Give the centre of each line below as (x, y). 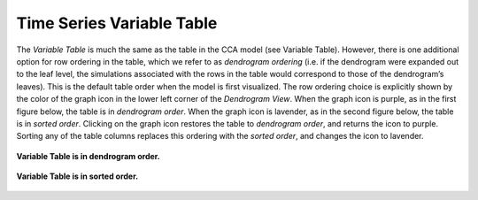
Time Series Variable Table (117, 23)
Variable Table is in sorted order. (77, 176)
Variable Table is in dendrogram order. (89, 156)
